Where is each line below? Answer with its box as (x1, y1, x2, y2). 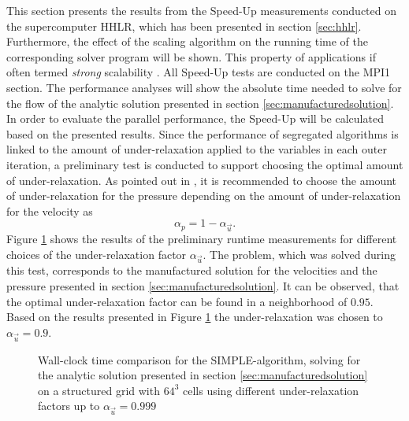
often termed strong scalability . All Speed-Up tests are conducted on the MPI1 (6, 64, 391, 80)
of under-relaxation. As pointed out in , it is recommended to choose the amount (6, 172, 397, 188)
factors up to (38, 397, 100, 414)
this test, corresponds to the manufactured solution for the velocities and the (6, 262, 377, 279)
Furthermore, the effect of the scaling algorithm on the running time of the (6, 33, 368, 50)
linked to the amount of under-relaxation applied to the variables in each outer (6, 141, 387, 157)
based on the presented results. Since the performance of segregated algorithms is (6, 125, 399, 142)
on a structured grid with (38, 382, 160, 398)
